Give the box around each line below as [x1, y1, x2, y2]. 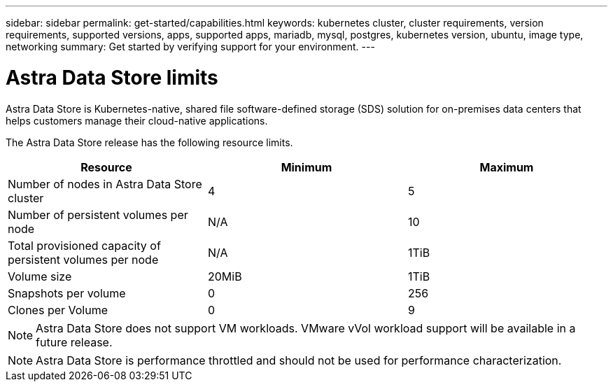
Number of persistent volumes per [8, 207, 188, 222]
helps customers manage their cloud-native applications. [6, 114, 268, 127]
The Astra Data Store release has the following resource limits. [6, 136, 293, 148]
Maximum [479, 160, 534, 174]
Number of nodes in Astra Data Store [8, 176, 202, 191]
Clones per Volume [8, 302, 108, 317]
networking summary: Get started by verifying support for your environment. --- [6, 41, 375, 52]
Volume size [8, 269, 72, 283]
